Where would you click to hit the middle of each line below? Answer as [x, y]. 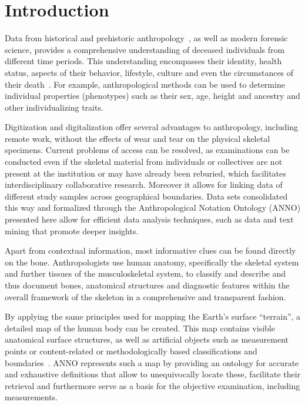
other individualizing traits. [54, 107]
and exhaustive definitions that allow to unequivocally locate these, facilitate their [153, 374]
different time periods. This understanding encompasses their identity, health [143, 61]
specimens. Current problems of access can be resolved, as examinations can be [147, 150]
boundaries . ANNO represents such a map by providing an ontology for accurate [152, 362]
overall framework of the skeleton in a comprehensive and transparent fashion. [145, 296]
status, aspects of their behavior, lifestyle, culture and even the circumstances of [149, 72]
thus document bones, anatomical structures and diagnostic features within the [147, 285]
